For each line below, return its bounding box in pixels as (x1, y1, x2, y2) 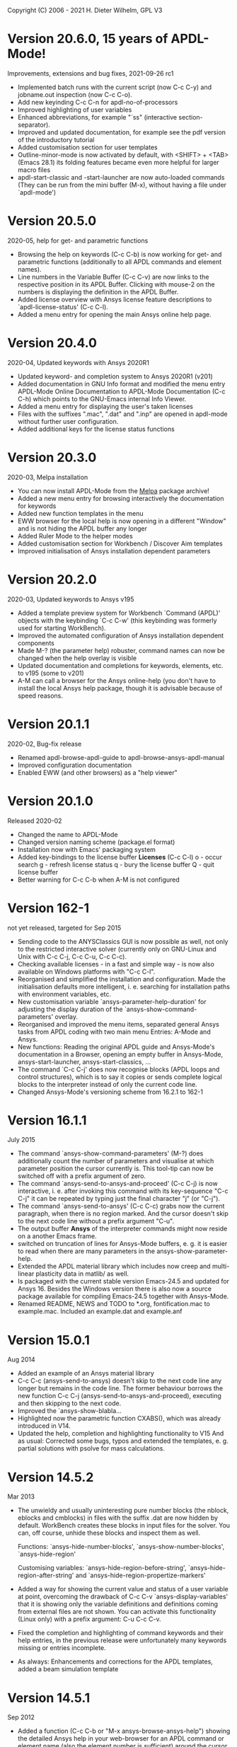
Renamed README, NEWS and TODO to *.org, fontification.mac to (17, 1300, 210, 1308)
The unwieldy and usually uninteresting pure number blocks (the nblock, (17, 1506, 229, 1515)
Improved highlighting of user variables (17, 105, 132, 114)
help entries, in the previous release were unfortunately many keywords (17, 1636, 227, 1644)
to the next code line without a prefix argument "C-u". (17, 1217, 175, 1226)
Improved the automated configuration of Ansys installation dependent (17, 631, 224, 640)
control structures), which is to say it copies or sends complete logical (17, 1072, 223, 1081)
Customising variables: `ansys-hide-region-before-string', (17, 1564, 187, 1572)
